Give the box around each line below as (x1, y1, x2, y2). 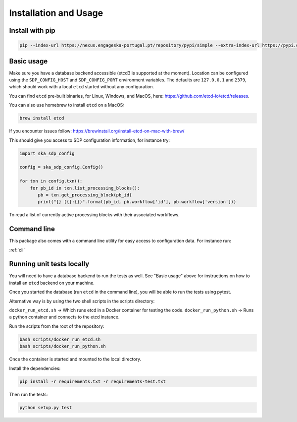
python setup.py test (19, 405, 72, 410)
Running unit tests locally (9, 260, 90, 268)
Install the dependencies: (9, 365, 61, 371)
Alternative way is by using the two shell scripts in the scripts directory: (9, 298, 155, 304)
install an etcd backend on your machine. (9, 280, 95, 286)
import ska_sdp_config (19, 150, 75, 156)
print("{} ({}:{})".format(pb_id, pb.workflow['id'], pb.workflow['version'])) (38, 199, 237, 205)
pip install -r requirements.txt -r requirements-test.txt (19, 378, 166, 384)
